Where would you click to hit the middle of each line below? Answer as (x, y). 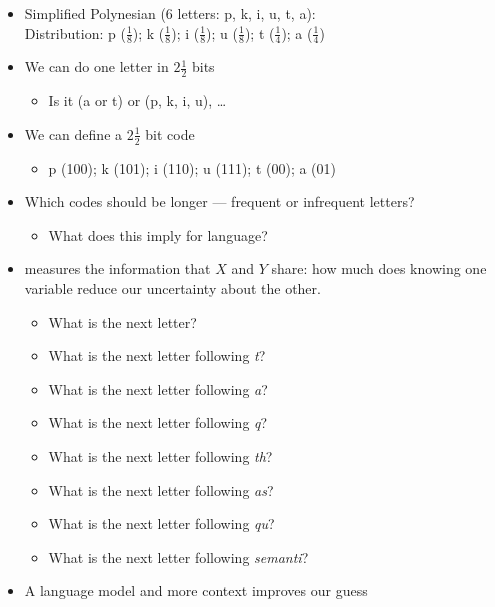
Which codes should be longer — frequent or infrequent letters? (219, 201)
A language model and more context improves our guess (196, 590)
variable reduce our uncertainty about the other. (172, 288)
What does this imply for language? (158, 234)
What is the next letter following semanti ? (178, 556)
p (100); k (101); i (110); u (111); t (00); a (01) (192, 167)
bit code (170, 133)
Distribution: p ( (75, 32)
